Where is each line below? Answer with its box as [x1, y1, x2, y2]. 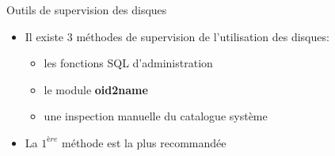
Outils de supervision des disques [6, 2, 167, 17]
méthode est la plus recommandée [62, 134, 227, 150]
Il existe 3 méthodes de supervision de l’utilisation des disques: [25, 28, 329, 44]
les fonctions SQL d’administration [44, 55, 213, 71]
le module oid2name [44, 81, 148, 97]
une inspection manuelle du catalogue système [44, 108, 268, 124]
